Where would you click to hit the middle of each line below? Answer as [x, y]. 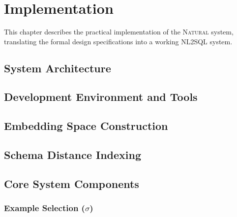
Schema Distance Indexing [73, 155]
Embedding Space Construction [86, 126]
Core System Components [72, 183]
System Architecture [58, 68]
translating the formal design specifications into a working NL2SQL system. [118, 41]
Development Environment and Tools [101, 97]
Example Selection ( [44, 208]
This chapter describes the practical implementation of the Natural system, [119, 32]
